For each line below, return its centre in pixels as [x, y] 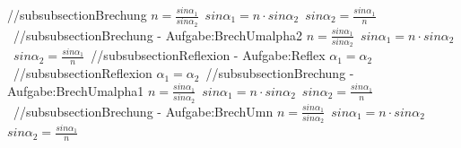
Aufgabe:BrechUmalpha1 [76, 90]
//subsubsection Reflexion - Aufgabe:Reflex [208, 55]
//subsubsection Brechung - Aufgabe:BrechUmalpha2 [157, 35]
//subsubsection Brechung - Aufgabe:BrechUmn [143, 111]
